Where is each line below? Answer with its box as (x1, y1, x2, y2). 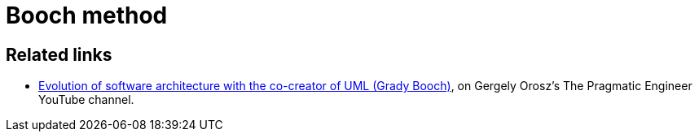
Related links (6, 44, 112, 65)
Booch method (6, 2, 168, 29)
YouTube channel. (38, 93, 134, 107)
